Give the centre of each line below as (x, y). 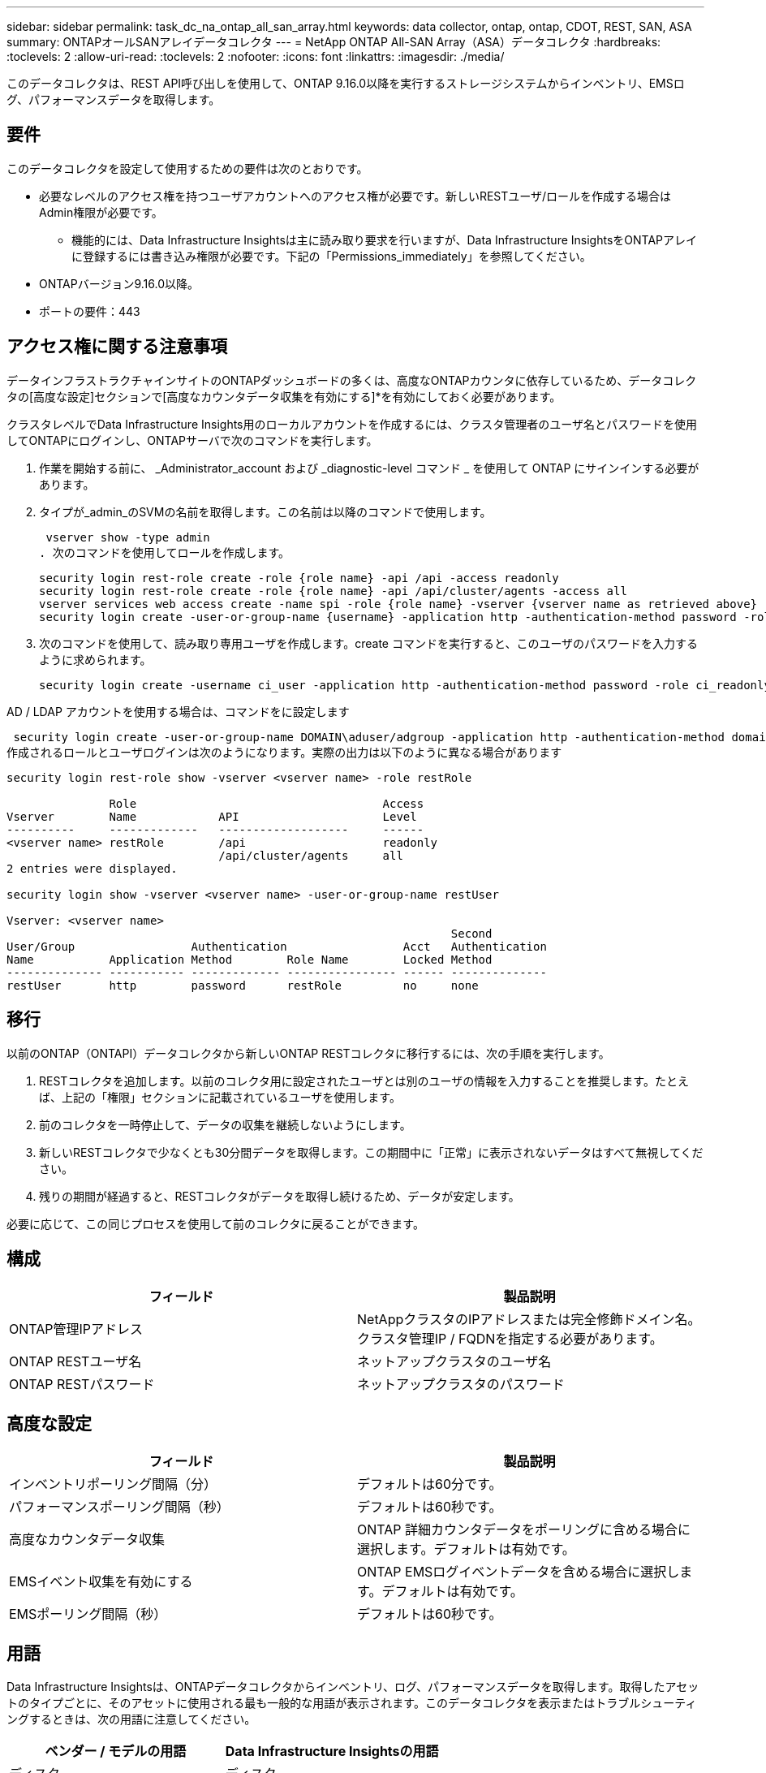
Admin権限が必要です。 (101, 212)
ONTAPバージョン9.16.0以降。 (119, 283)
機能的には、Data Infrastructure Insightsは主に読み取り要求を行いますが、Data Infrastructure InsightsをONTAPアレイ (384, 239)
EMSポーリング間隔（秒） (88, 1614)
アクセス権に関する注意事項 (117, 347)
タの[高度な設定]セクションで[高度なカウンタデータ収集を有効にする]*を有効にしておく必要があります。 (284, 396)
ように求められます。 (95, 659)
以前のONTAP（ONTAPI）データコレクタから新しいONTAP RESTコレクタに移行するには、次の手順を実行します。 (308, 1053)
